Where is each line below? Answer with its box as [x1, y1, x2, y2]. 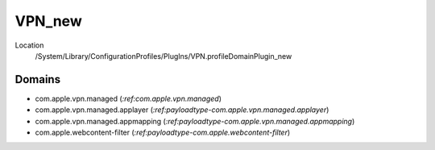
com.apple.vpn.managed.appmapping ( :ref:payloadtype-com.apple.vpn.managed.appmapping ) [35, 116, 355, 126]
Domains [14, 73, 60, 86]
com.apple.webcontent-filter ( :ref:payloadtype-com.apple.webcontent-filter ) [35, 127, 291, 137]
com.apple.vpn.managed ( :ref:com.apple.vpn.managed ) [35, 94, 222, 103]
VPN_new [14, 12, 82, 30]
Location [14, 40, 44, 50]
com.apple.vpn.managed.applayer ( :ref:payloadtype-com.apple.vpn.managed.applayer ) [35, 105, 329, 115]
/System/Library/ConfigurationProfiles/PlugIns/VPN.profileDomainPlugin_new [35, 51, 292, 60]
